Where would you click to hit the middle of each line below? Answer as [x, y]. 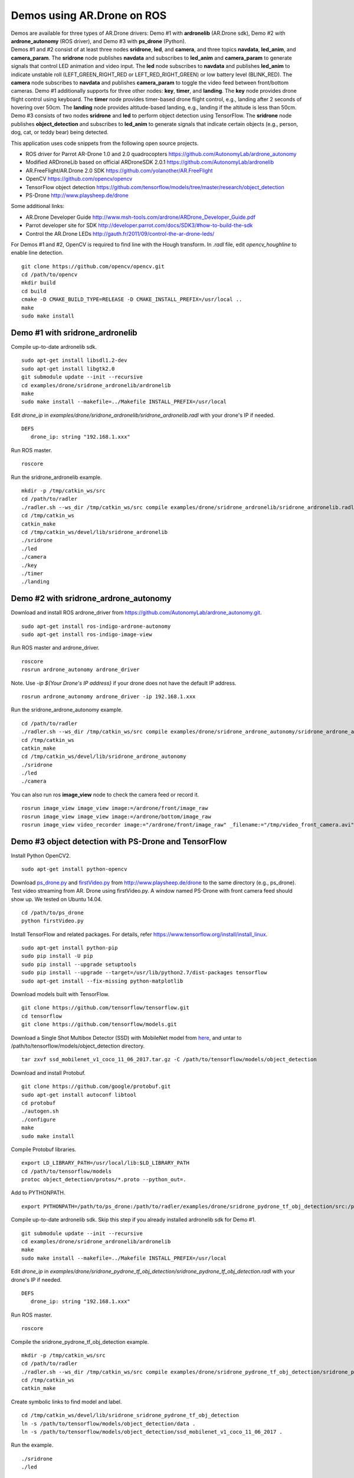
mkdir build [39, 283]
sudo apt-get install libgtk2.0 [68, 369]
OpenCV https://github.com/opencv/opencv [79, 179]
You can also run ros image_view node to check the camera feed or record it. [105, 795]
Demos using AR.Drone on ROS [89, 15]
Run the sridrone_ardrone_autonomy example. [67, 710]
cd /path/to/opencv [50, 275]
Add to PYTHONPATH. [38, 1193]
